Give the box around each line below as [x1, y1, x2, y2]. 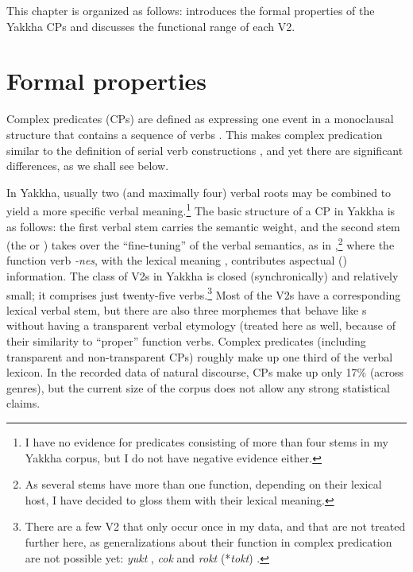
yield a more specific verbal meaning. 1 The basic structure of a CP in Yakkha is [6, 200, 396, 218]
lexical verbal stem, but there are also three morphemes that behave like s [6, 301, 367, 318]
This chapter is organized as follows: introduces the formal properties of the [6, 2, 375, 18]
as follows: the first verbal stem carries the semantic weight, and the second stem [6, 218, 400, 234]
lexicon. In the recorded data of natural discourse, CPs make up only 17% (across [6, 364, 404, 381]
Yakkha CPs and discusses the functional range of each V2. [6, 17, 295, 34]
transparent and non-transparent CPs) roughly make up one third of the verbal [6, 348, 393, 365]
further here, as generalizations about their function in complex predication [25, 533, 392, 550]
